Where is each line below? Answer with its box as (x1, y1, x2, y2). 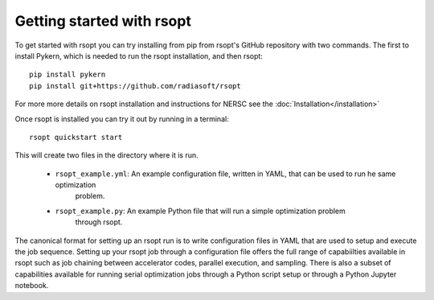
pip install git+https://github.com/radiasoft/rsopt (29, 81, 241, 90)
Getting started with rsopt (14, 12, 192, 30)
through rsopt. (75, 217, 123, 227)
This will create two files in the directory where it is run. (14, 150, 199, 160)
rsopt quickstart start (29, 133, 123, 142)
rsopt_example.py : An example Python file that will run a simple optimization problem (55, 206, 346, 216)
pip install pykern (29, 70, 106, 80)
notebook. (14, 281, 49, 290)
